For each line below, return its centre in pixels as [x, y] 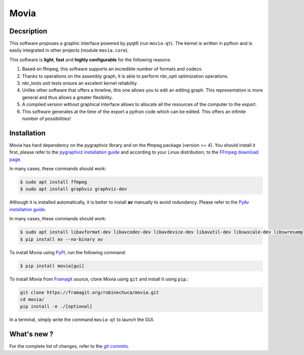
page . [15, 159]
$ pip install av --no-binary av [62, 239]
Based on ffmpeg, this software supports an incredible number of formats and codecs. [112, 69]
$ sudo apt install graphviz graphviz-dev [73, 189]
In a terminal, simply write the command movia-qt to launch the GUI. [82, 320]
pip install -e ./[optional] [56, 307]
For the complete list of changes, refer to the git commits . [69, 346]
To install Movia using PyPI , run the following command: [68, 252]
